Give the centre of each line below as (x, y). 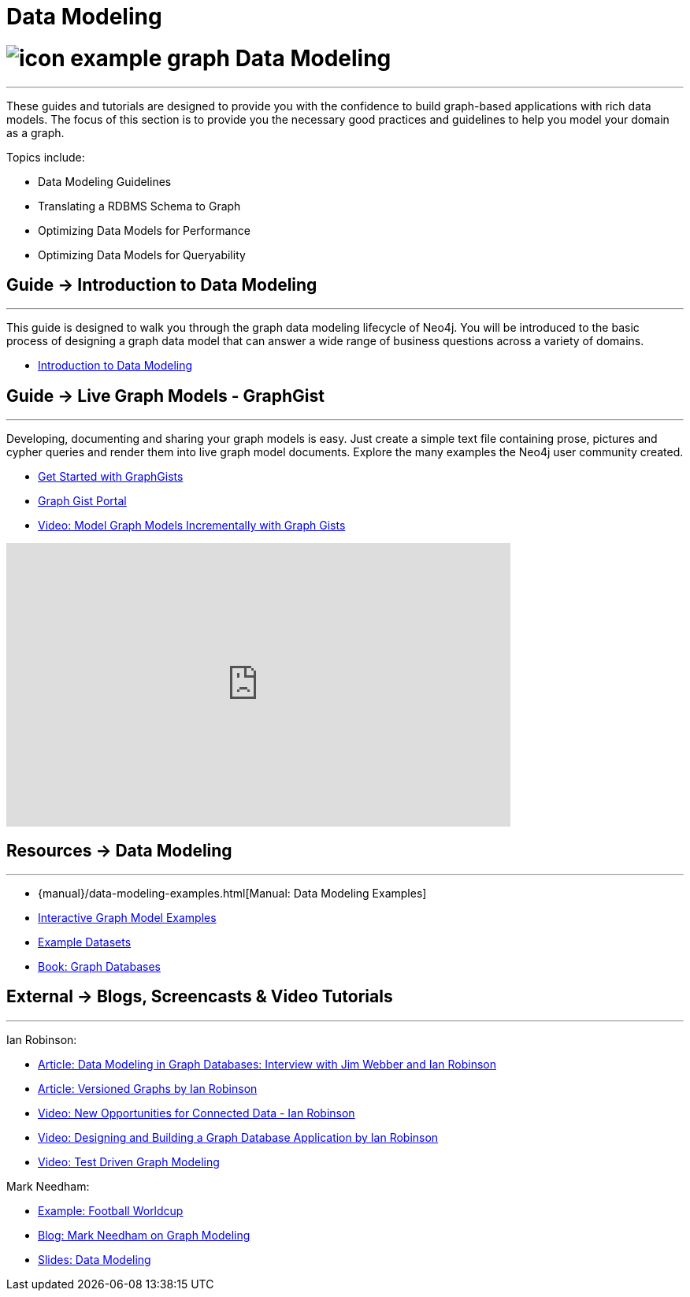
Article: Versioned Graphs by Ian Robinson (148, 1088)
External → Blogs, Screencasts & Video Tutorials (200, 997)
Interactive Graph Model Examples (127, 918)
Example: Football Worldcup (111, 1210)
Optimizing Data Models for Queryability (142, 255)
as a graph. (35, 132)
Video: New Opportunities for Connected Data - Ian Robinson (197, 1113)
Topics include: (46, 157)
